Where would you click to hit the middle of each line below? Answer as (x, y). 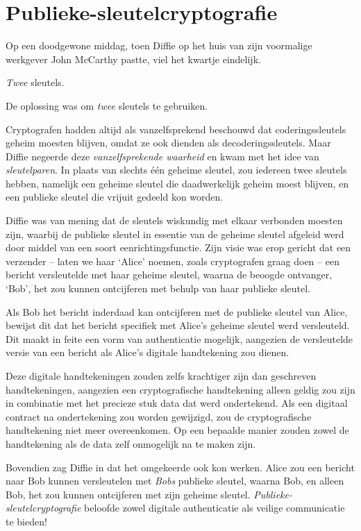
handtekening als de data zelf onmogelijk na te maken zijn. (131, 443)
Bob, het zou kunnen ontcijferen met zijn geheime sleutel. (128, 494)
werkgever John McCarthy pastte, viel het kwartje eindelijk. (133, 59)
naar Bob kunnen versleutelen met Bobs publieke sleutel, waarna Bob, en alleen (175, 481)
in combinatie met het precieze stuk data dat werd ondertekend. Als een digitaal (177, 403)
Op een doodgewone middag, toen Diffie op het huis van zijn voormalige (159, 45)
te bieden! (26, 521)
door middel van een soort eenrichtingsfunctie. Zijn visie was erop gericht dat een (178, 247)
